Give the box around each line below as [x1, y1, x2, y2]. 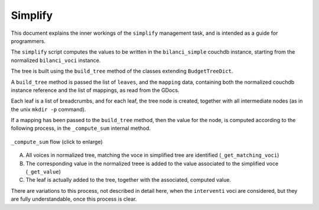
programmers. [11, 37, 46, 44]
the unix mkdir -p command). [11, 106, 86, 113]
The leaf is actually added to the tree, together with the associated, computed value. [25, 176, 232, 183]
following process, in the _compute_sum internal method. [11, 124, 151, 132]
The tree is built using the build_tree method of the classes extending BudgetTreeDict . [11, 68, 233, 75]
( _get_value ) [25, 168, 61, 175]
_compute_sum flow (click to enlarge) [11, 138, 103, 145]
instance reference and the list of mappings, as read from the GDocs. [11, 86, 180, 94]
